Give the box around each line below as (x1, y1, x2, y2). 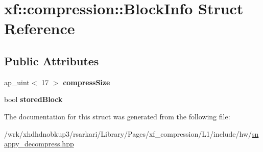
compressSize (63, 77, 110, 87)
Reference (4, 18, 75, 39)
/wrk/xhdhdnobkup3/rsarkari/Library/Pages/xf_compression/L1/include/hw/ (4, 128, 252, 139)
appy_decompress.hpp (4, 138, 74, 149)
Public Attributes (4, 53, 99, 68)
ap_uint (4, 77, 30, 87)
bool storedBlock (4, 94, 63, 105)
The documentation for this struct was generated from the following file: (4, 111, 230, 121)
